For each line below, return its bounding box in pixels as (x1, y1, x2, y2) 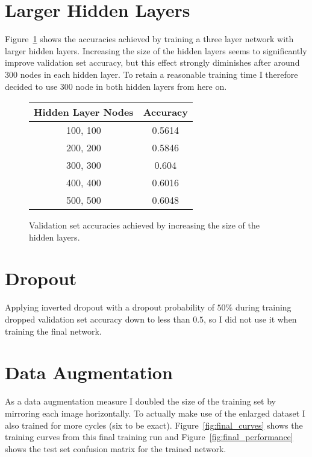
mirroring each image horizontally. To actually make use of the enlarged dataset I (5, 406, 305, 419)
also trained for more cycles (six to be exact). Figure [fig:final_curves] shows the (5, 418, 303, 431)
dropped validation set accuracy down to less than (5, 313, 190, 325)
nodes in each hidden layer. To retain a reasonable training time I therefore (20, 68, 298, 80)
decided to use (5, 80, 58, 92)
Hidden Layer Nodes (34, 105, 134, 119)
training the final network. (5, 324, 102, 337)
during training (235, 301, 292, 314)
